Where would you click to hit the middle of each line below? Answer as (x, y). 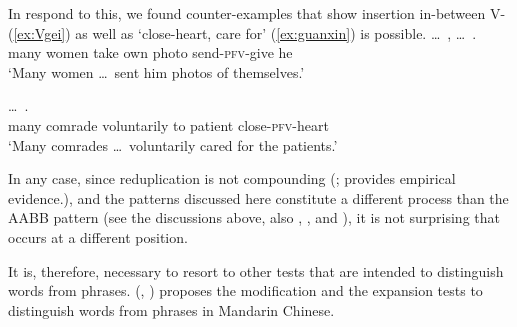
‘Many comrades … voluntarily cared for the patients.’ (173, 144)
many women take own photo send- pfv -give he (150, 52)
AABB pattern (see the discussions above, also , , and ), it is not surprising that (254, 217)
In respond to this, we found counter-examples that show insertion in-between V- (257, 13)
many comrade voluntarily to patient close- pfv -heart (168, 124)
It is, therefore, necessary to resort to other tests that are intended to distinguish (256, 270)
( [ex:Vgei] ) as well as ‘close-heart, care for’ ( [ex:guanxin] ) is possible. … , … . (242, 32)
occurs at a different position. (98, 236)
